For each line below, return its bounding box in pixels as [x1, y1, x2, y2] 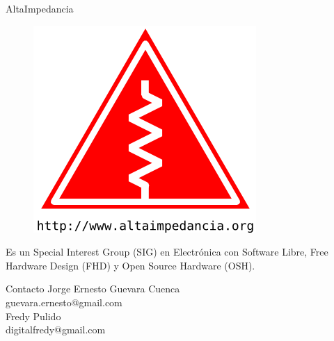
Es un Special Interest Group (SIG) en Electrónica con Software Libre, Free [6, 244, 328, 259]
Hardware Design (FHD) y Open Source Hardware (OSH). [6, 258, 255, 272]
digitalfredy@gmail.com [6, 322, 106, 337]
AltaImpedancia [6, 1, 74, 15]
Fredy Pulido [6, 308, 61, 323]
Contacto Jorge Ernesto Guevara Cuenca [6, 281, 180, 296]
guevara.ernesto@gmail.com [6, 294, 122, 309]
